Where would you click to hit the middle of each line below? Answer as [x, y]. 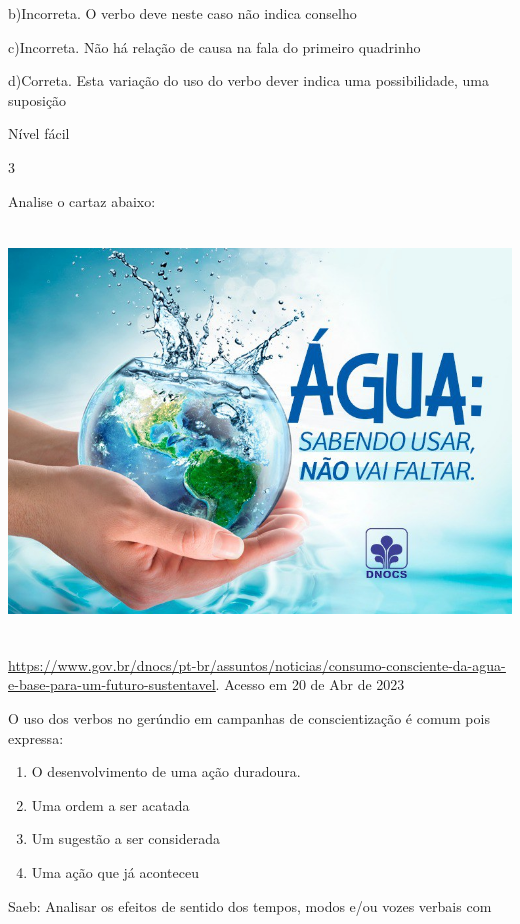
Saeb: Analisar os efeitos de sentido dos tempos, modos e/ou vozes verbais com [250, 905]
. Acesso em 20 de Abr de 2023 [310, 684]
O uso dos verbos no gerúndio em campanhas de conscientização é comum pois [249, 717]
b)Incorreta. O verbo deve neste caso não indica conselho [182, 13]
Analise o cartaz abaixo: [82, 200]
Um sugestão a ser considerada [125, 838]
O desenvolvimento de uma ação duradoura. [166, 771]
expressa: [36, 737]
